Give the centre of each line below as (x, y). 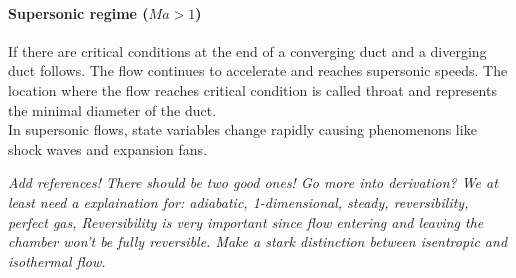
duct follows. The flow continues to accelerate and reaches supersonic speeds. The (258, 70)
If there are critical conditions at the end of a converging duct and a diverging (247, 50)
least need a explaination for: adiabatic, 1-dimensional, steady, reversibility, (238, 201)
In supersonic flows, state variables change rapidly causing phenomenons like (242, 129)
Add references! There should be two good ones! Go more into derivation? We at (253, 182)
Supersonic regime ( (78, 12)
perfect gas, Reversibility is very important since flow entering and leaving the (246, 221)
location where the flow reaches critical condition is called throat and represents (252, 89)
